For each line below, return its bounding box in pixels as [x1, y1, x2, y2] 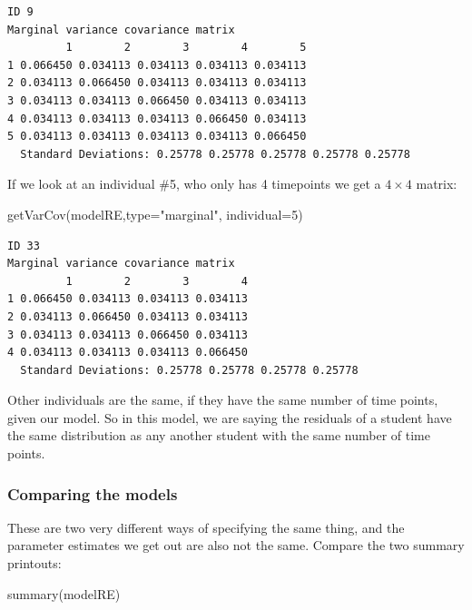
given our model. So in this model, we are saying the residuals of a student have [7, 408, 452, 427]
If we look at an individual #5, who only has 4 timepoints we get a [7, 174, 381, 193]
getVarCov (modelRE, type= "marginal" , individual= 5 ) [7, 204, 303, 223]
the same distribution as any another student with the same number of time [7, 426, 430, 445]
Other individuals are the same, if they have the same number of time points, [7, 390, 438, 409]
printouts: [7, 554, 62, 573]
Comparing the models [7, 482, 178, 505]
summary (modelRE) [7, 584, 121, 603]
